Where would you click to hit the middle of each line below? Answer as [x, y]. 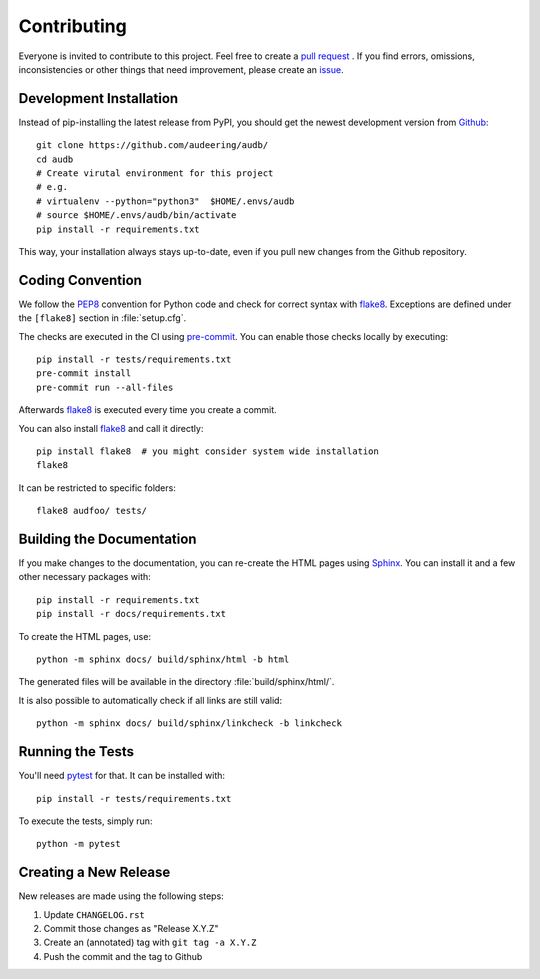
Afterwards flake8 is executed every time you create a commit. [147, 410]
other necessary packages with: [85, 577]
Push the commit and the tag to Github [123, 956]
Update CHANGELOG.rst [94, 914]
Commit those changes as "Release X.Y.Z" [131, 928]
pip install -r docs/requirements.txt [131, 614]
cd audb [55, 159]
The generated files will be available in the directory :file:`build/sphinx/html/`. [176, 682]
